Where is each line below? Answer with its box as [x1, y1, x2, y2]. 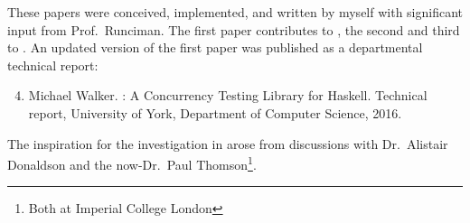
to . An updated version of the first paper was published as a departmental [7, 38, 423, 57]
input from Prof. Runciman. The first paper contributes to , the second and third [7, 20, 460, 39]
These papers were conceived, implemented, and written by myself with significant [7, 3, 463, 21]
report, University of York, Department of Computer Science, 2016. [28, 103, 402, 122]
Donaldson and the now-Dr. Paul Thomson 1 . [7, 153, 257, 173]
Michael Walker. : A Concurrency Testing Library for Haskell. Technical [28, 86, 428, 105]
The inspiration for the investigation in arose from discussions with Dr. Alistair [7, 134, 448, 153]
